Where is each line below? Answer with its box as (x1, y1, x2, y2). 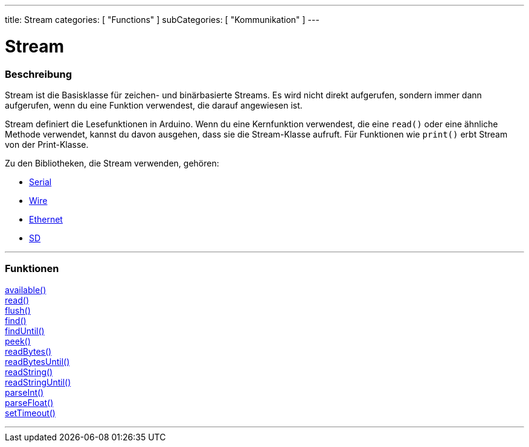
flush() (5, 305, 31, 315)
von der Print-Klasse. (5, 139, 89, 150)
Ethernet (29, 214, 63, 224)
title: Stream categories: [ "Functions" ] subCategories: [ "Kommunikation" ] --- (5, 14, 319, 25)
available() (5, 284, 46, 295)
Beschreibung (5, 68, 72, 80)
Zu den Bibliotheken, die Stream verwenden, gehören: (5, 157, 219, 168)
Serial (29, 176, 52, 187)
